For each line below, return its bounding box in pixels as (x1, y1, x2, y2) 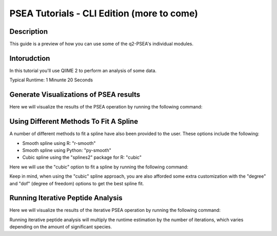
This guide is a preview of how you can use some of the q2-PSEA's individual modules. (9, 41, 194, 47)
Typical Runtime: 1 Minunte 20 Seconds (9, 77, 93, 83)
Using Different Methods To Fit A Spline (9, 117, 138, 126)
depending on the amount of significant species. (9, 224, 112, 230)
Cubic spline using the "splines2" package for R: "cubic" (22, 154, 142, 161)
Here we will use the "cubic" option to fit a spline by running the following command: (9, 164, 189, 170)
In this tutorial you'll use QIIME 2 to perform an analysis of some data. (9, 67, 156, 74)
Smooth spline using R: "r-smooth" (22, 140, 96, 146)
